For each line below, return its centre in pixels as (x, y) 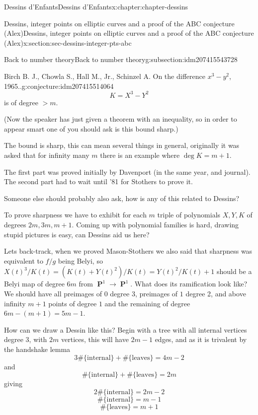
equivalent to (24, 260)
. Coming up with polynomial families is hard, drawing (155, 224)
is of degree (21, 102)
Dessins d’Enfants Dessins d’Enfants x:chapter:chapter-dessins (96, 6)
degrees (15, 224)
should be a (234, 271)
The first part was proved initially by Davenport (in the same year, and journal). (127, 172)
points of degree (73, 303)
